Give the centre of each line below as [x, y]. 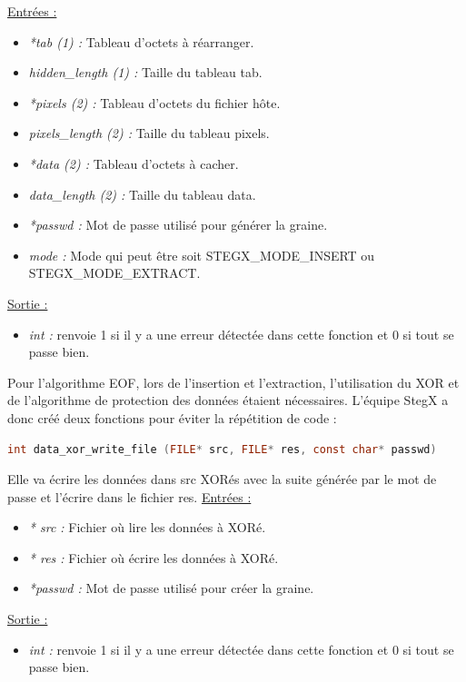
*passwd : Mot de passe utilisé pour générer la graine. [178, 225]
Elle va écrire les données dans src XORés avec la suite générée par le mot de [222, 479]
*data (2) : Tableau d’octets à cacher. [134, 163]
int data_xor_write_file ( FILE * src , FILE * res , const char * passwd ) [222, 449]
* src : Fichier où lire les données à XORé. [147, 527]
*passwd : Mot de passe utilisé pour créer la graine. [171, 588]
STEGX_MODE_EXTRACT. [114, 273]
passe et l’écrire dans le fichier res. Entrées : [129, 496]
